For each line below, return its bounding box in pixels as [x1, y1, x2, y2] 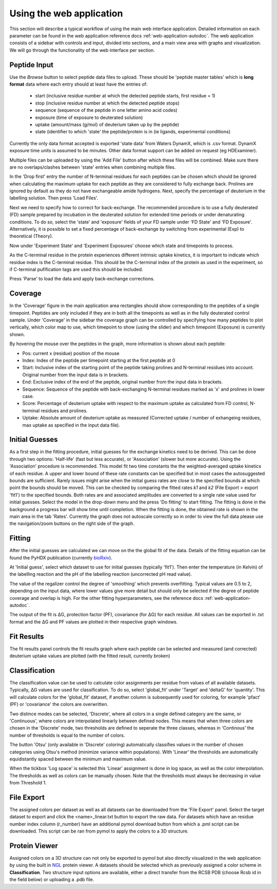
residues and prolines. [41, 408, 88, 414]
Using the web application [9, 8, 123, 19]
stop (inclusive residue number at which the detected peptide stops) [35, 100, 180, 106]
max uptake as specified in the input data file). [22, 422, 121, 428]
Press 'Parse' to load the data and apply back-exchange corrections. [9, 276, 155, 282]
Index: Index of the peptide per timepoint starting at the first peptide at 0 [22, 357, 175, 363]
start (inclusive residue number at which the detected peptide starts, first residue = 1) [35, 93, 215, 99]
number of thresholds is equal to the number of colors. [9, 732, 125, 738]
